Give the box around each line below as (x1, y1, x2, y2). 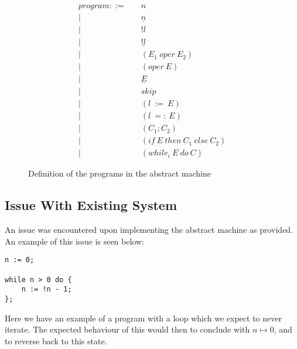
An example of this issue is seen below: (5, 235, 144, 247)
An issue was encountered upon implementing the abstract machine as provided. (5, 223, 293, 236)
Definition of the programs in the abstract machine (28, 167, 211, 179)
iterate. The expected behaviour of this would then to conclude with (5, 323, 250, 336)
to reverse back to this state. (5, 334, 107, 347)
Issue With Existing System (5, 196, 177, 214)
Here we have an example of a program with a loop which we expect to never (5, 311, 282, 324)
